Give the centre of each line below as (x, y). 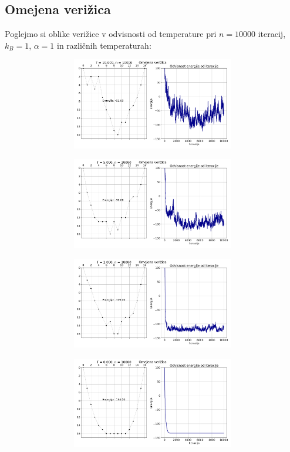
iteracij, (272, 34)
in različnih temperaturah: (104, 45)
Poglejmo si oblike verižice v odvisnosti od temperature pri (111, 34)
